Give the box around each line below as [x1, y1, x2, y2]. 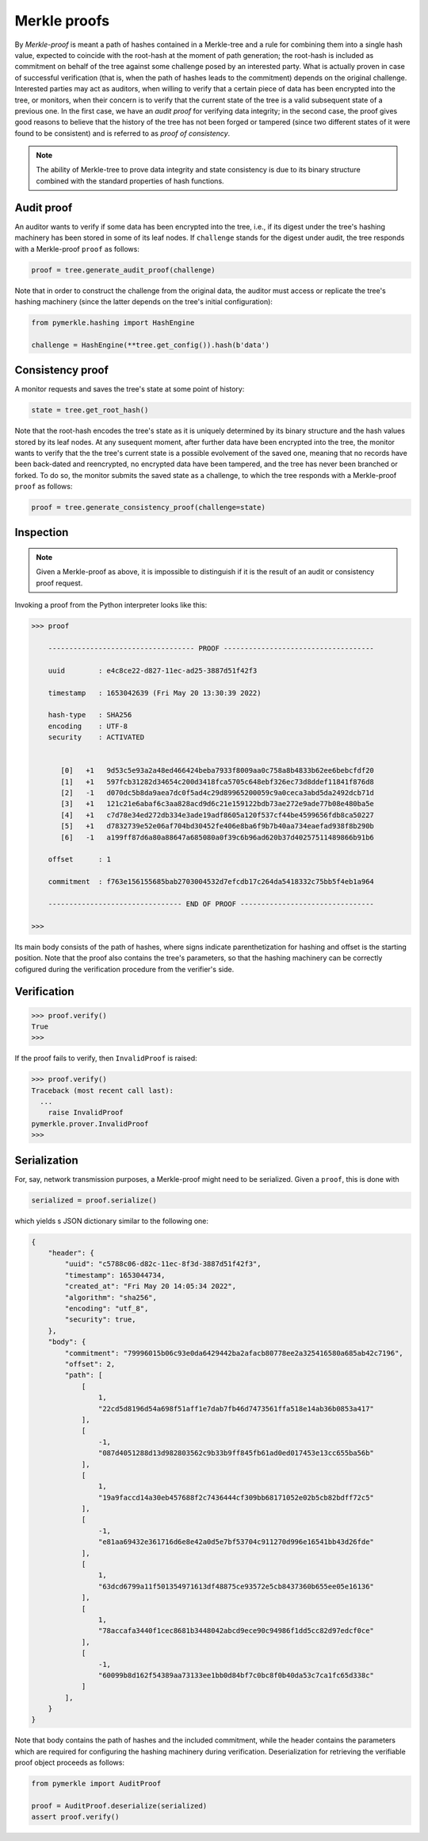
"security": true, [64, 1315, 136, 1324]
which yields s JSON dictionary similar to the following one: [14, 1216, 209, 1225]
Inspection [14, 526, 69, 539]
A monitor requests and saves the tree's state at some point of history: [14, 384, 245, 394]
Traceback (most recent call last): [31, 1086, 174, 1095]
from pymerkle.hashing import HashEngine [31, 318, 195, 327]
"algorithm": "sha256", [64, 1293, 158, 1302]
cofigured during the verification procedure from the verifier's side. [14, 964, 235, 974]
